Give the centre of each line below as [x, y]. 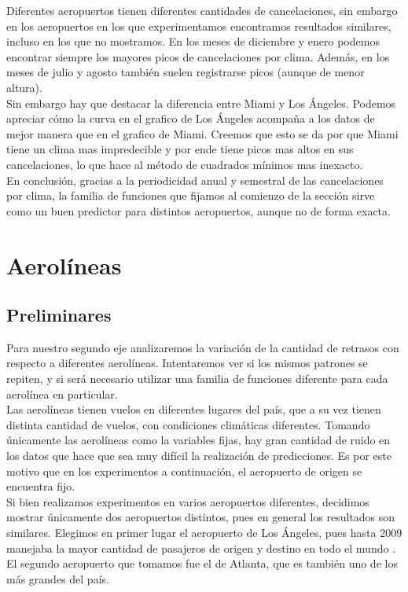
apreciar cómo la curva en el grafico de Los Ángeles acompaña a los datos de [191, 118]
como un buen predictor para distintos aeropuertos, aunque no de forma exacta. [198, 210]
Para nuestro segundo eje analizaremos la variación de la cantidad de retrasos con [203, 347]
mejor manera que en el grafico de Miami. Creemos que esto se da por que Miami [202, 133]
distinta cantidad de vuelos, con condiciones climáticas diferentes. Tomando [188, 424]
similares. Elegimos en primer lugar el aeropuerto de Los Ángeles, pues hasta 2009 [204, 533]
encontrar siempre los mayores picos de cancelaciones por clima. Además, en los [198, 56]
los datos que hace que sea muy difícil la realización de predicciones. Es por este [199, 456]
